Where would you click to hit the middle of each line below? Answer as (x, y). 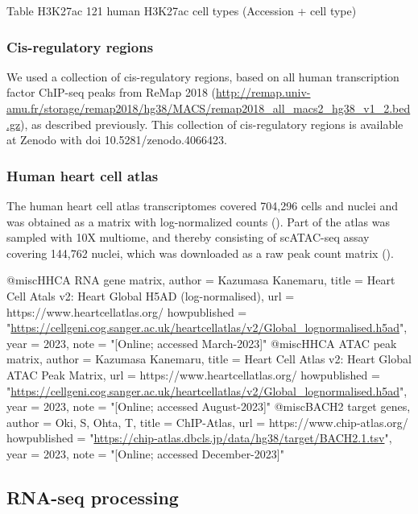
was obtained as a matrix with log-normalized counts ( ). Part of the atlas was (198, 221)
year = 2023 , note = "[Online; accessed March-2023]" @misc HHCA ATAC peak (202, 343)
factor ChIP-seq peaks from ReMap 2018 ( (111, 92)
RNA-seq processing (93, 497)
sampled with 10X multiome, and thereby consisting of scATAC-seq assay (188, 237)
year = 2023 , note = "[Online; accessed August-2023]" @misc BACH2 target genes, (209, 406)
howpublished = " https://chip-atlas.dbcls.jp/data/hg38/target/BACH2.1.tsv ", (199, 438)
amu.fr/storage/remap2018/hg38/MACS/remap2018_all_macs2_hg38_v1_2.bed (209, 108)
